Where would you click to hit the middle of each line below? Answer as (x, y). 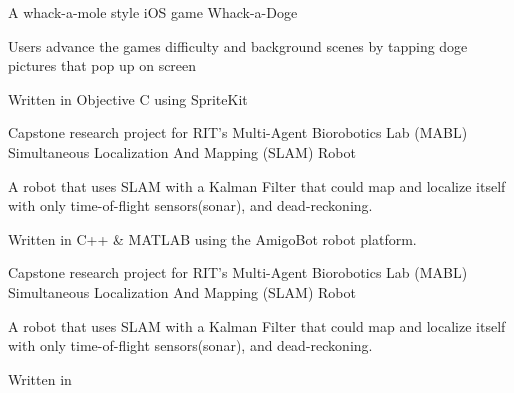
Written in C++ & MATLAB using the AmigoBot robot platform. (212, 238)
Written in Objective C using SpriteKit (128, 98)
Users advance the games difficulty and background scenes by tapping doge (238, 45)
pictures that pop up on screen (102, 65)
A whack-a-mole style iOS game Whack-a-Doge (153, 12)
